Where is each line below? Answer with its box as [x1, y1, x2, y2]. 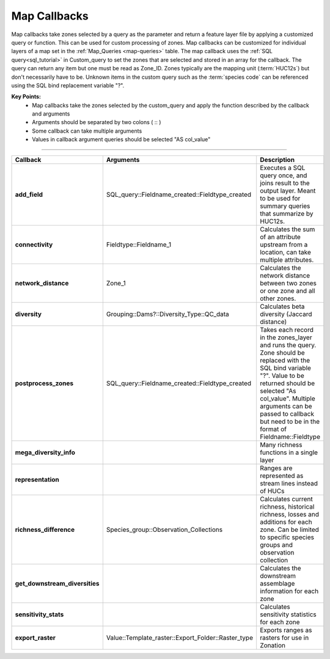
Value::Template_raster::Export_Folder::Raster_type [106, 633, 254, 642]
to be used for [260, 194, 301, 202]
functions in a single [260, 448, 318, 457]
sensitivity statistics [260, 610, 317, 619]
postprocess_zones [15, 379, 74, 388]
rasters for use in [260, 633, 309, 642]
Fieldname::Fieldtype [260, 432, 321, 441]
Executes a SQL [260, 163, 306, 172]
